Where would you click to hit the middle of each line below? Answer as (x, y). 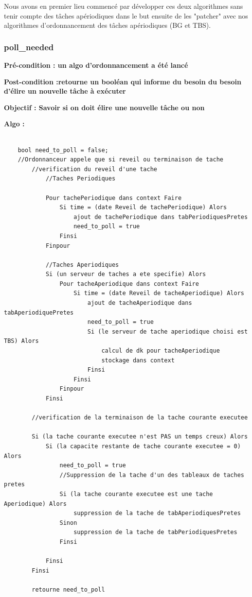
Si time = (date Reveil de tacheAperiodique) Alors (159, 293)
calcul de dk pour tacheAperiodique (161, 351)
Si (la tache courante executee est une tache (136, 494)
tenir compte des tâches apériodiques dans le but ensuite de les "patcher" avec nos (126, 15)
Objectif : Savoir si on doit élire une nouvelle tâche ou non (104, 107)
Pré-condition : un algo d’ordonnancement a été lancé (96, 65)
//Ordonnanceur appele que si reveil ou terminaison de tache (121, 160)
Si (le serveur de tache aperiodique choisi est (168, 331)
